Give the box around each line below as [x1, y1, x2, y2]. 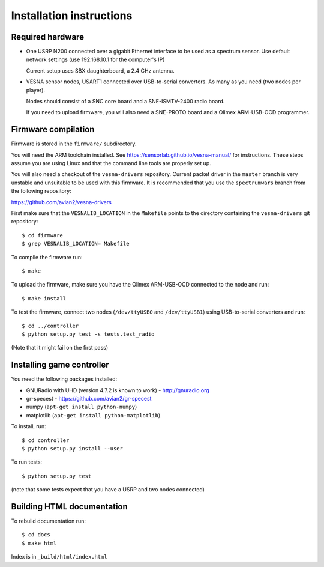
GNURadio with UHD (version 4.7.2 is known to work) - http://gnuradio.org [26, 386, 209, 393]
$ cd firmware [22, 232, 63, 238]
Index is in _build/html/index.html [11, 553, 107, 560]
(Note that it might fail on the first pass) [11, 344, 109, 351]
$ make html [22, 539, 57, 547]
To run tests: [11, 458, 42, 465]
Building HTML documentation [11, 502, 128, 512]
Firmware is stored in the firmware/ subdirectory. [11, 140, 137, 147]
